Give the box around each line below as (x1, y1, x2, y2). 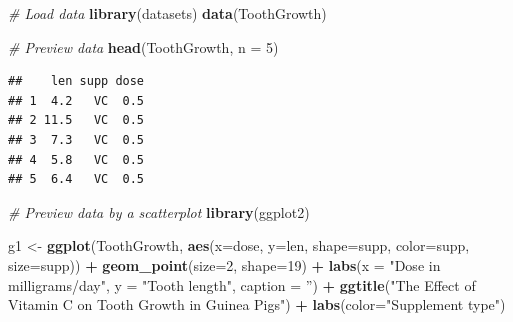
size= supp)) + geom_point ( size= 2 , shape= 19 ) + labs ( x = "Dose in (8, 254, 441, 275)
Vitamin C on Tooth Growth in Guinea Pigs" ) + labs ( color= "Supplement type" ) (8, 294, 506, 315)
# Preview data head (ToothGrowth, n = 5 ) (8, 36, 279, 57)
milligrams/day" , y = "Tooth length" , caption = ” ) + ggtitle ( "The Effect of (8, 274, 476, 295)
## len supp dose (8, 74, 145, 89)
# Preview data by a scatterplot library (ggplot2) (8, 201, 310, 222)
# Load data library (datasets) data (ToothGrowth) (8, 3, 327, 23)
